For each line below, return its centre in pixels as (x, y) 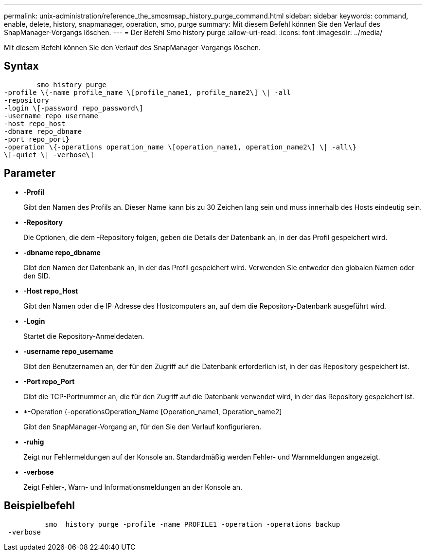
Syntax (21, 66)
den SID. (37, 276)
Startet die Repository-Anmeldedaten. (84, 336)
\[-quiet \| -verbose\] (49, 155)
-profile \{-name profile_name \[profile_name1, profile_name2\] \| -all (148, 92)
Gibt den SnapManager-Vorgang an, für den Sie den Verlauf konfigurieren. (142, 426)
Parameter (30, 173)
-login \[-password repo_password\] (74, 108)
